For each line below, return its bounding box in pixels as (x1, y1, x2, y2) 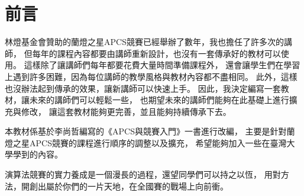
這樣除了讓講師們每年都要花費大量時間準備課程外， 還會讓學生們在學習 (24, 59, 300, 71)
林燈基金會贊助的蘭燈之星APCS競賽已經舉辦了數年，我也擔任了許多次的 (5, 36, 284, 48)
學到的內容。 (12, 148, 63, 160)
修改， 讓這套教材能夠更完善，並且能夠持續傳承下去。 (21, 105, 231, 117)
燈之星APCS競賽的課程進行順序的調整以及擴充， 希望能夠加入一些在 (5, 136, 270, 149)
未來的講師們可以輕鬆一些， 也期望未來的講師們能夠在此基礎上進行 (29, 94, 289, 106)
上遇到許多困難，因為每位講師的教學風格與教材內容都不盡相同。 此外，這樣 (5, 70, 297, 82)
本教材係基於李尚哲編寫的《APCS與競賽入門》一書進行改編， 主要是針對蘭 (5, 125, 295, 137)
